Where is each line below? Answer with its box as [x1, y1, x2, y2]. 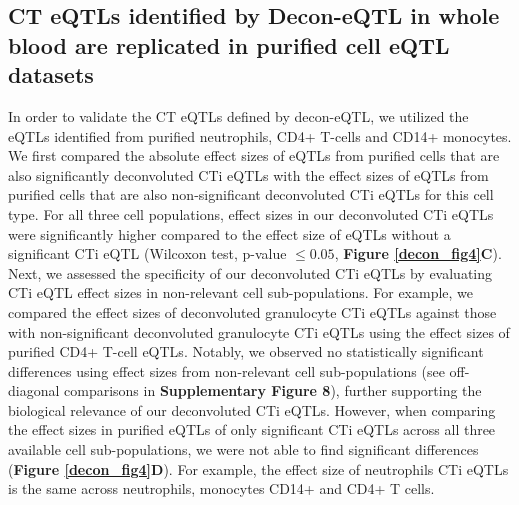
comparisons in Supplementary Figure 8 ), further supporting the [64, 380, 482, 401]
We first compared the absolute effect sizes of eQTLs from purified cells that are [8, 145, 500, 166]
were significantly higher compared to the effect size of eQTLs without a [8, 223, 451, 244]
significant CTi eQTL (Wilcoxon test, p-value [8, 243, 287, 264]
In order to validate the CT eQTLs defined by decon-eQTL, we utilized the [8, 105, 469, 126]
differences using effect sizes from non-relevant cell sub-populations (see [8, 360, 445, 381]
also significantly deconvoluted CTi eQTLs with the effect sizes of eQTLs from [8, 164, 489, 185]
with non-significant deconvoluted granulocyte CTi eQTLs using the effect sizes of [8, 321, 510, 342]
